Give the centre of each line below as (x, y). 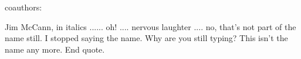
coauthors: (23, 7)
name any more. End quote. (55, 49)
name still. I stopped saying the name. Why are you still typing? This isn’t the (146, 38)
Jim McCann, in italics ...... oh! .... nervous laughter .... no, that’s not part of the (150, 26)
